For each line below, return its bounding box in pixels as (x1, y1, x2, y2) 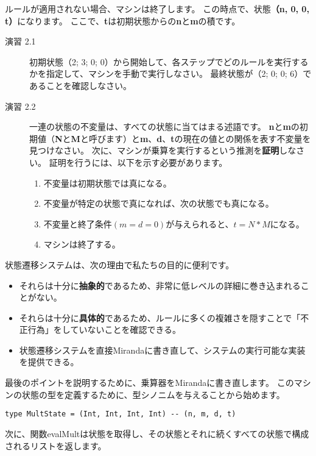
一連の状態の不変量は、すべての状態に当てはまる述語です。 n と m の (29, 120, 300, 133)
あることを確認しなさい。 (29, 79, 132, 91)
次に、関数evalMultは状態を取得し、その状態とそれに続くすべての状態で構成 (5, 427, 309, 440)
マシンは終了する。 (43, 238, 121, 251)
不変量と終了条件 (43, 217, 112, 230)
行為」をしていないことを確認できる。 (27, 323, 181, 336)
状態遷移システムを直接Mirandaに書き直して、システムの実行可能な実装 (19, 343, 306, 356)
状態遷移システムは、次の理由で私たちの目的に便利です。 (5, 258, 234, 271)
